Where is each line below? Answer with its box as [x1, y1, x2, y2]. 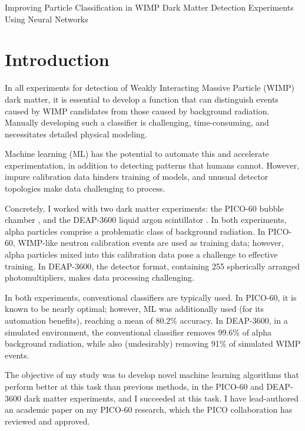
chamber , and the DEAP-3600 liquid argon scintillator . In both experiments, [5, 213, 287, 226]
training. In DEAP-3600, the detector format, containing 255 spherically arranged [5, 259, 300, 272]
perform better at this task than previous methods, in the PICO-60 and [5, 380, 264, 392]
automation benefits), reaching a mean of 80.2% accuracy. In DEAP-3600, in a [5, 314, 288, 326]
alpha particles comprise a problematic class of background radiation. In [5, 225, 266, 237]
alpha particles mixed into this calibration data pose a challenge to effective [5, 248, 278, 261]
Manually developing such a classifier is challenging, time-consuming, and [5, 116, 269, 129]
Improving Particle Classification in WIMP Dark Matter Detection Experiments [5, 1, 294, 13]
